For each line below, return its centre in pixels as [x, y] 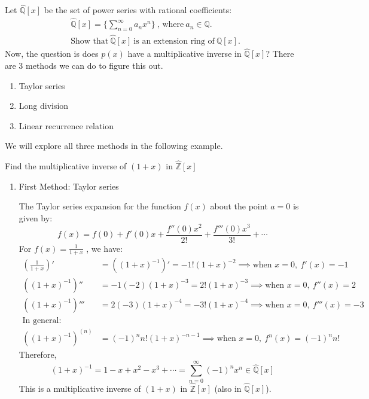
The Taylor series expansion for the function [100, 206]
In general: [42, 320]
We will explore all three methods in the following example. [114, 146]
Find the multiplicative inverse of [66, 166]
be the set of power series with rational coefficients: [138, 10]
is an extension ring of [174, 42]
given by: [36, 217]
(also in [228, 388]
